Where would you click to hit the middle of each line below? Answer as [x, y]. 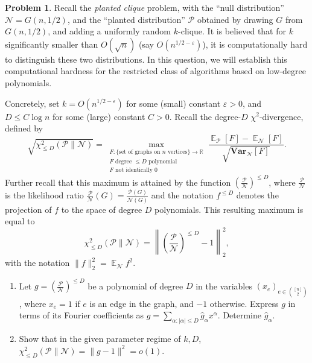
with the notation [37, 263]
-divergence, [281, 116]
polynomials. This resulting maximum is [229, 209]
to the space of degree [102, 209]
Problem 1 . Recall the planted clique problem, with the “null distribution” [145, 7]
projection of [28, 209]
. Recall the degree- [205, 116]
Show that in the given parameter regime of [100, 339]
